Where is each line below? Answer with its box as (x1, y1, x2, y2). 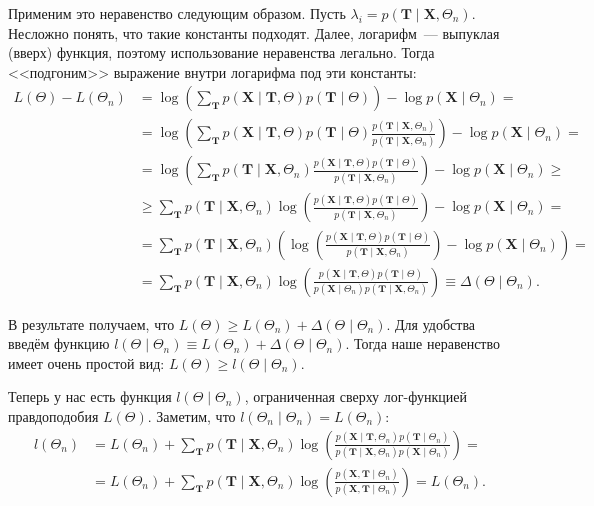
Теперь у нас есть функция (8, 386, 172, 407)
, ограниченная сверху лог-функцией (244, 386, 467, 407)
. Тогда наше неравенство (345, 333, 500, 354)
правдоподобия (8, 405, 99, 426)
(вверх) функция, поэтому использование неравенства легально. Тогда (8, 42, 435, 63)
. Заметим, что (147, 405, 236, 426)
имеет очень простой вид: (8, 352, 165, 373)
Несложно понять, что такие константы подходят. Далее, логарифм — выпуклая (8, 22, 500, 43)
